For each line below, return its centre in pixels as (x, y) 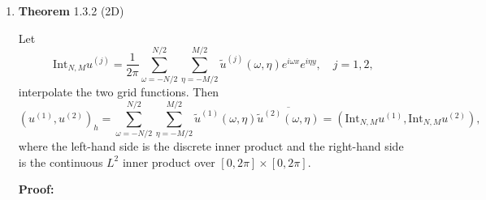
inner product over (169, 162)
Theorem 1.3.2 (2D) (71, 11)
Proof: (36, 189)
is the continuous (61, 162)
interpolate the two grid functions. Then (119, 92)
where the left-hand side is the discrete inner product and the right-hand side (211, 146)
